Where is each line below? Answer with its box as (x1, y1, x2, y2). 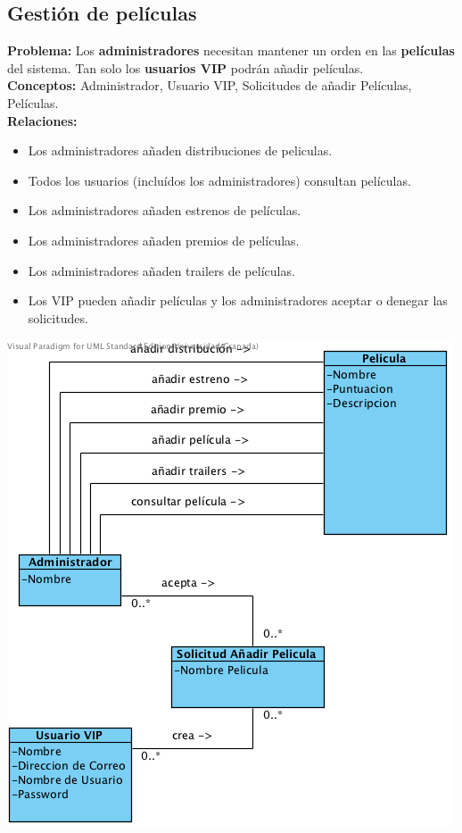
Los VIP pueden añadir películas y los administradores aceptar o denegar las (28, 291, 448, 310)
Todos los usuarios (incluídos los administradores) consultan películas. (28, 171, 411, 189)
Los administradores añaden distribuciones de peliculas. (28, 141, 333, 160)
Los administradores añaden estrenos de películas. (28, 201, 301, 220)
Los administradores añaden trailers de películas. (28, 261, 295, 279)
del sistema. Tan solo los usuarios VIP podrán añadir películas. (7, 58, 364, 77)
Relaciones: (7, 111, 78, 129)
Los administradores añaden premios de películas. (28, 230, 300, 249)
